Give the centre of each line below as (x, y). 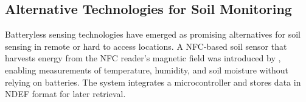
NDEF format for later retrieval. (65, 94)
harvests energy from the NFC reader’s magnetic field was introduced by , (143, 58)
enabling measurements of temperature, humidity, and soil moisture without (147, 70)
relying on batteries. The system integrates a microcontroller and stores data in (153, 82)
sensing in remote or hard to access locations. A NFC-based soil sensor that (146, 46)
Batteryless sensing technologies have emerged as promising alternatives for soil (153, 34)
